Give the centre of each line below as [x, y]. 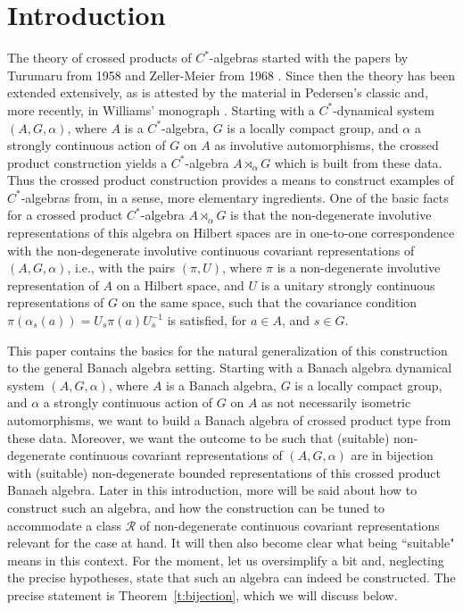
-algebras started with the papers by [309, 58]
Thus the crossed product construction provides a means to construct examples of [231, 180]
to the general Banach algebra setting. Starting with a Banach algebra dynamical [230, 368]
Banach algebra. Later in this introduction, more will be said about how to [212, 490]
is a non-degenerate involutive [359, 268]
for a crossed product [65, 215]
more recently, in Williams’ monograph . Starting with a [161, 109]
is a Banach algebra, [222, 385]
